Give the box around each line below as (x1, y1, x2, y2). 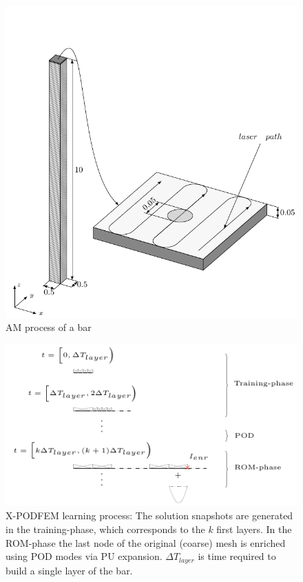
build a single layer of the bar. (6, 563, 133, 577)
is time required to (198, 549, 276, 563)
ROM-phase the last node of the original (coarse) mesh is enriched (6, 535, 286, 550)
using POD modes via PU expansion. (6, 549, 163, 563)
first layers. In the (216, 522, 292, 536)
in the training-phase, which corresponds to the (6, 522, 205, 536)
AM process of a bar (6, 320, 92, 334)
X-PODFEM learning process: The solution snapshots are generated (6, 508, 293, 523)
